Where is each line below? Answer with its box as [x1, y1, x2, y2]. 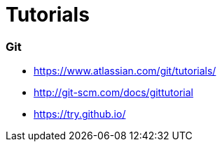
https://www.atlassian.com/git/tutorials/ [34, 65, 216, 77]
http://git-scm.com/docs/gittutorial [34, 86, 193, 99]
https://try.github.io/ [34, 108, 126, 121]
